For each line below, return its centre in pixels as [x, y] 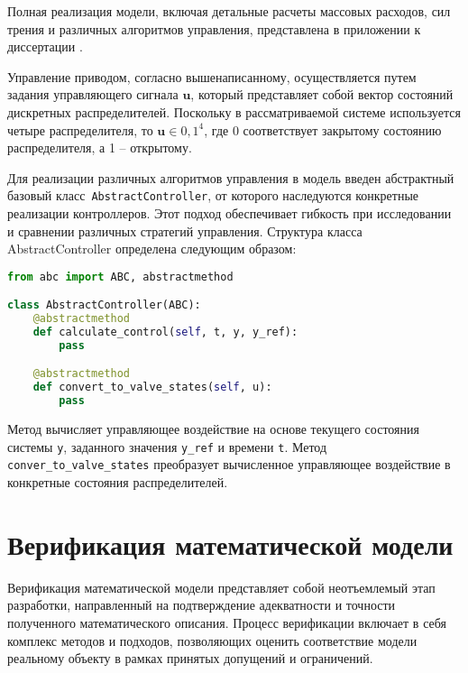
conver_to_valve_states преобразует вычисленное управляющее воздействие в [229, 464]
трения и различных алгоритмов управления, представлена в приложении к [214, 28]
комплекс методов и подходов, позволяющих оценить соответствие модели [212, 640]
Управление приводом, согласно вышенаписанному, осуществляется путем [212, 76]
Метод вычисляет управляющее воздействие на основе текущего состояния [213, 429]
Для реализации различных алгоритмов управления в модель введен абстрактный [231, 177]
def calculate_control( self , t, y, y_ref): [165, 332]
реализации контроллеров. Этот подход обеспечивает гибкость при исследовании [229, 213]
